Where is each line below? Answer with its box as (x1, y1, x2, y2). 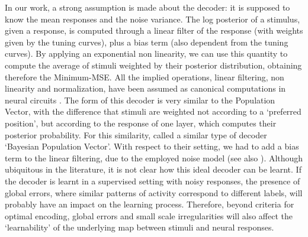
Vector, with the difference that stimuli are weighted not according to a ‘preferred (5, 105, 301, 118)
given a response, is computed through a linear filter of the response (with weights (5, 24, 303, 37)
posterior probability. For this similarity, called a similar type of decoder (5, 128, 267, 141)
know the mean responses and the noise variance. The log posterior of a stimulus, (5, 12, 300, 25)
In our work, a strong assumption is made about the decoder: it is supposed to (5, 1, 290, 13)
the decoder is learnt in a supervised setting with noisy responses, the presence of (5, 174, 300, 187)
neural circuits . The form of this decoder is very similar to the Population (5, 93, 275, 106)
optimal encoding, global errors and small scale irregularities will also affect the (5, 209, 293, 222)
